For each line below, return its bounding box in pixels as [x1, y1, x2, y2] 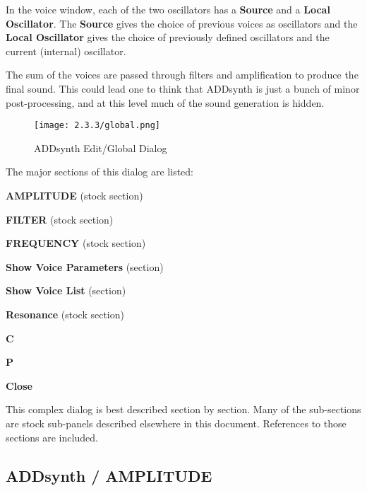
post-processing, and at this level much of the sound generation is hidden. [6, 95, 325, 110]
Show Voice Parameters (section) [6, 259, 164, 274]
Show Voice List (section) [6, 283, 126, 298]
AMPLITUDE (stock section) [6, 188, 143, 202]
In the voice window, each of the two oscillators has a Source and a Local [6, 2, 330, 16]
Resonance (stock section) [6, 306, 124, 321]
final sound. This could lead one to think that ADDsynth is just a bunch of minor [6, 81, 360, 96]
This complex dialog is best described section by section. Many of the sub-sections [6, 402, 361, 417]
